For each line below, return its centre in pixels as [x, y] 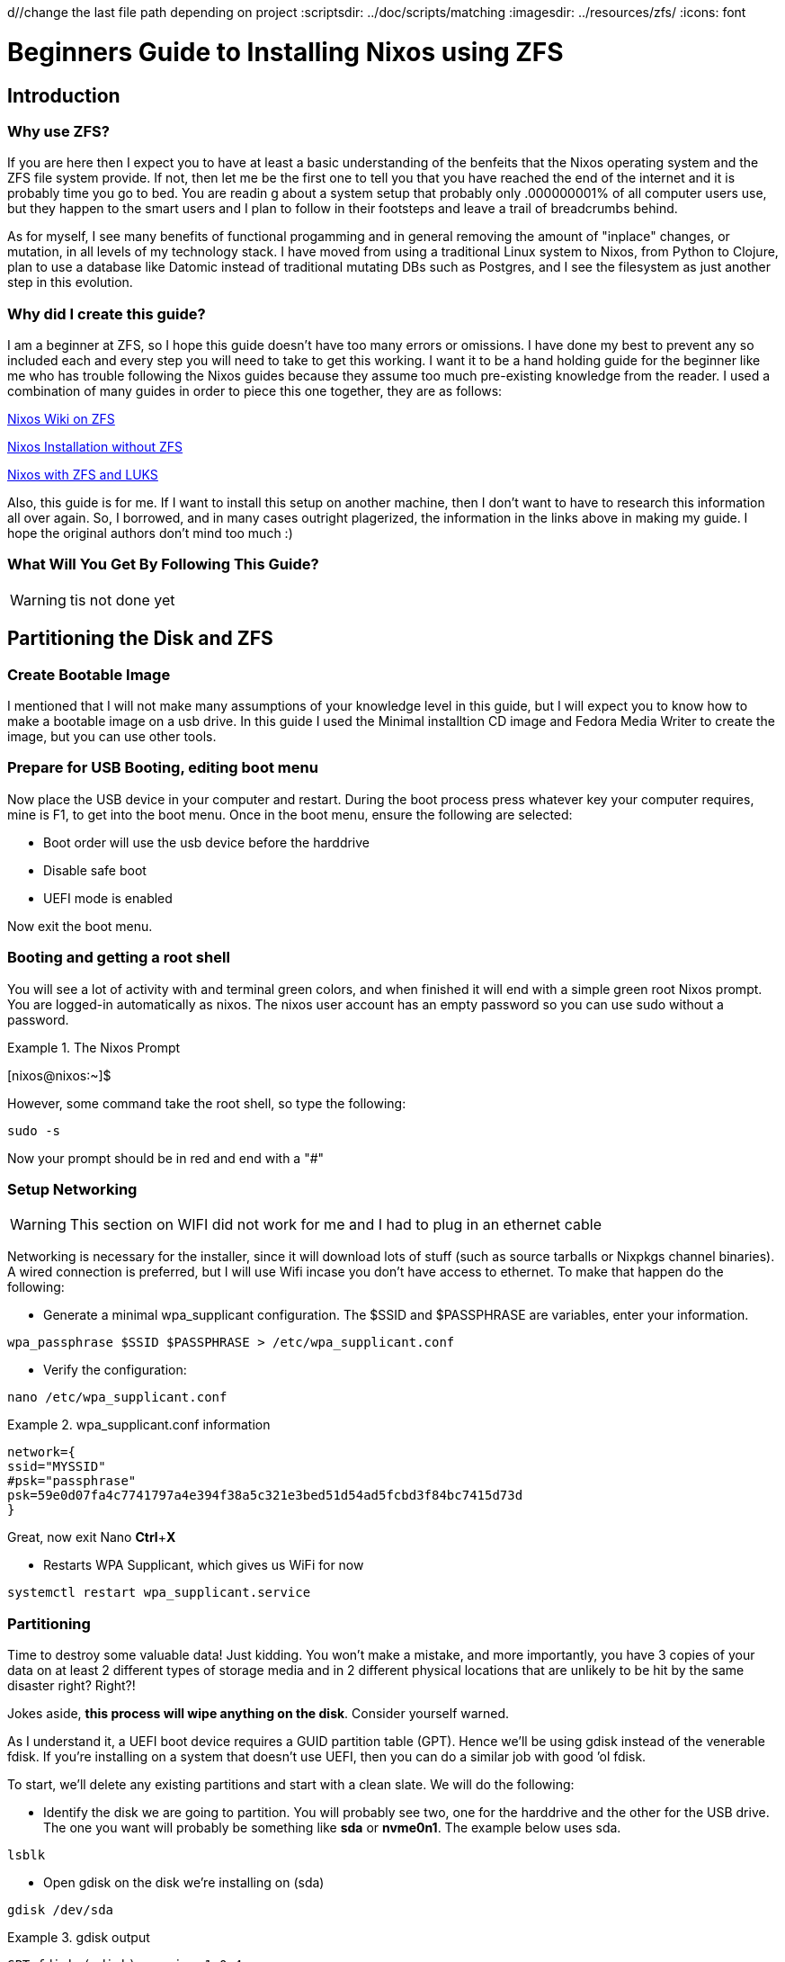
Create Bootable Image [89, 674]
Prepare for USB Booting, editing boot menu [163, 768]
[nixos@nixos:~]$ [59, 1075]
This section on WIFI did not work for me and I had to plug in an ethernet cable [336, 1225]
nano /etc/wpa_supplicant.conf [117, 1398]
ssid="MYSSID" [57, 1467]
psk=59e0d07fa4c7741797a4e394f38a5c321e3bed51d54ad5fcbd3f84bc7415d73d [265, 1496]
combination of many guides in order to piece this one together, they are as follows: [255, 391]
